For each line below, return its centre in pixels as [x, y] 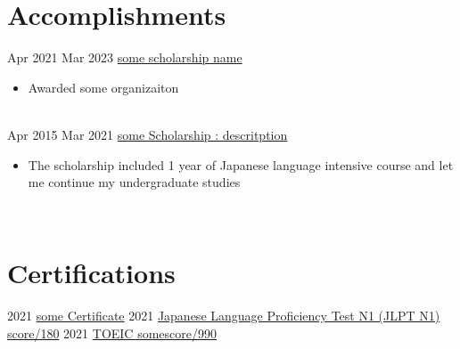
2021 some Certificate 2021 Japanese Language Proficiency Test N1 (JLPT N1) [224, 316]
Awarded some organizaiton [103, 87]
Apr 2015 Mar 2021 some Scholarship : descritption [148, 134]
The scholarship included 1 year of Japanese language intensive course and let [241, 164]
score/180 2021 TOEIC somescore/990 [112, 333]
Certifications [91, 273]
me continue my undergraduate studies [134, 182]
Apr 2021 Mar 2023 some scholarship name [125, 57]
